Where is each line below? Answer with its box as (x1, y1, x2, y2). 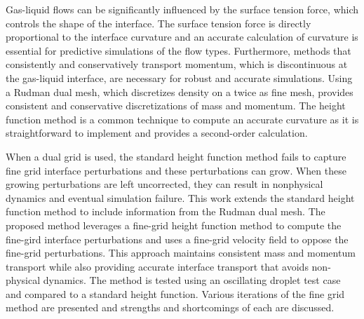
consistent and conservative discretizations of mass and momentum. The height (6, 98, 346, 113)
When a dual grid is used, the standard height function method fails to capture (6, 149, 346, 163)
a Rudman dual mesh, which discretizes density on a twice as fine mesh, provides (6, 84, 353, 99)
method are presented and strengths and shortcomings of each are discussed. (6, 300, 335, 315)
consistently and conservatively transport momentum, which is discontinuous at (6, 57, 348, 72)
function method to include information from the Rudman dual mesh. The (6, 204, 325, 219)
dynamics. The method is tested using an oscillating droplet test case (43, 273, 341, 287)
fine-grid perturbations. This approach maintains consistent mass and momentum (6, 245, 356, 260)
